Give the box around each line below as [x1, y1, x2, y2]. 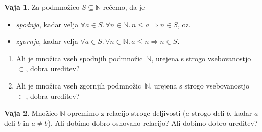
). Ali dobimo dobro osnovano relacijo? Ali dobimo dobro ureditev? [47, 117, 258, 128]
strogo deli [192, 107, 225, 118]
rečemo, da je [103, 2, 145, 12]
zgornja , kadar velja [16, 36, 78, 47]
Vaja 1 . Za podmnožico [4, 2, 80, 12]
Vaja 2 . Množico [4, 107, 58, 118]
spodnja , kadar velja [16, 18, 79, 29]
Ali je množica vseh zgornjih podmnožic [16, 80, 141, 91]
